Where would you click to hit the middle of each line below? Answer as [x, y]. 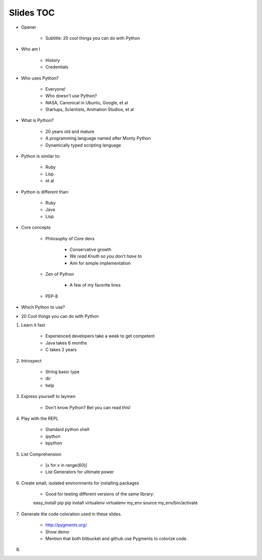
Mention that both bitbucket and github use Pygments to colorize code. [116, 539]
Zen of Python [60, 274]
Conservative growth [90, 249]
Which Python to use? [43, 307]
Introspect [31, 361]
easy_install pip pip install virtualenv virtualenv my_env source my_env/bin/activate [115, 503]
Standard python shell [67, 429]
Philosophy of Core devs [70, 238]
